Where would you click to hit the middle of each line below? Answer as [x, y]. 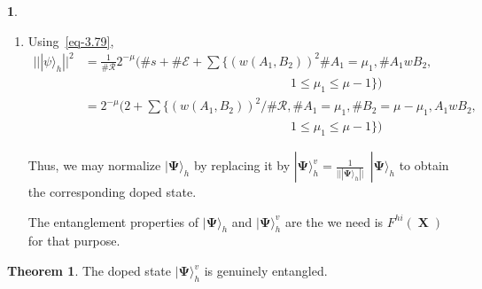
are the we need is [334, 221]
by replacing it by [242, 165]
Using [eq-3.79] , [71, 40]
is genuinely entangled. [266, 270]
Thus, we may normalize [94, 165]
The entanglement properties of [113, 221]
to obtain [424, 165]
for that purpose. [74, 241]
